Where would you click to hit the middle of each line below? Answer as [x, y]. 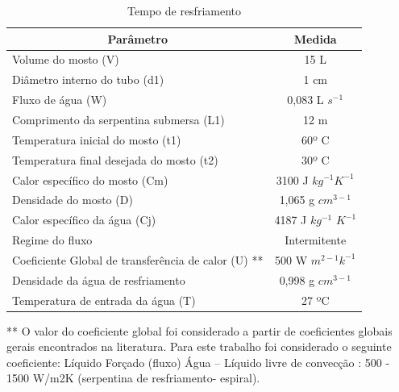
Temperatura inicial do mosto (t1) [97, 139]
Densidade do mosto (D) [73, 200]
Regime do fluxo [52, 240]
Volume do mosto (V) [66, 59]
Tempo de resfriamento [185, 10]
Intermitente [316, 240]
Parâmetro [137, 38]
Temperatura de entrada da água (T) [104, 300]
